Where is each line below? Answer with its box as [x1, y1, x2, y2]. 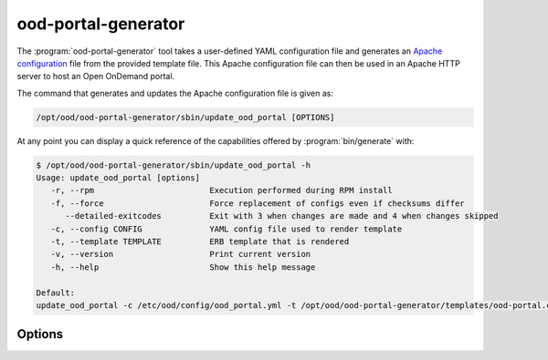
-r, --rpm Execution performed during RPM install [50, 185, 393, 196]
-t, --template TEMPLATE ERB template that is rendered [50, 237, 350, 247]
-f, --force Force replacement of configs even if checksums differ [50, 198, 465, 209]
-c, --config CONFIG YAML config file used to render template [50, 223, 403, 234]
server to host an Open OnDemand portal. [16, 71, 175, 82]
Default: [36, 287, 76, 298]
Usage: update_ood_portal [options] [36, 173, 201, 183]
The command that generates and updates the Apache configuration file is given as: [16, 87, 333, 98]
